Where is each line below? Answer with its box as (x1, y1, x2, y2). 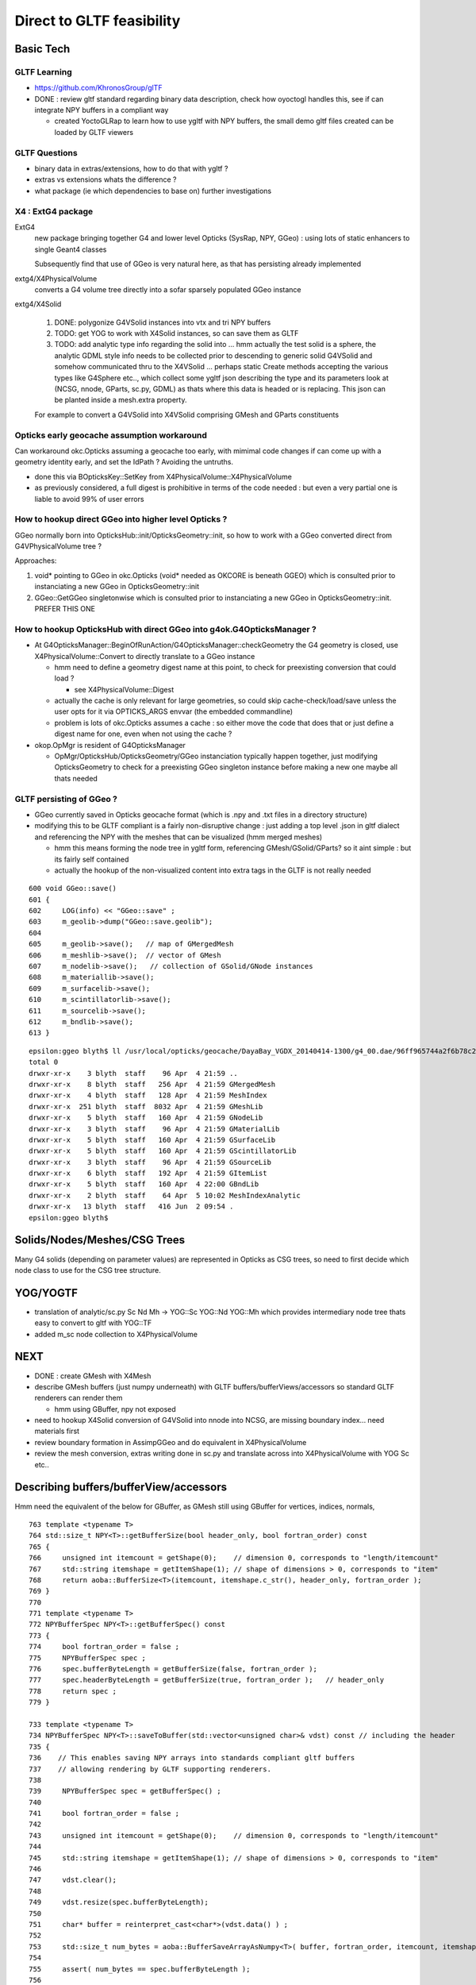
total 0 (29, 1058, 59, 1067)
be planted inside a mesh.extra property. (54, 395, 187, 405)
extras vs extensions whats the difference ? (34, 175, 177, 184)
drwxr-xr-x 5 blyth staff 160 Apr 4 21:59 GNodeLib (29, 1113, 263, 1123)
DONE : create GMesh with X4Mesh (34, 1370, 152, 1381)
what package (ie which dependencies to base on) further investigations (34, 186, 272, 195)
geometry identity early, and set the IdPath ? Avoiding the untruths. (14, 457, 234, 467)
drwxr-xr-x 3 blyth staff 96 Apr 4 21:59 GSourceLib (29, 1158, 271, 1166)
